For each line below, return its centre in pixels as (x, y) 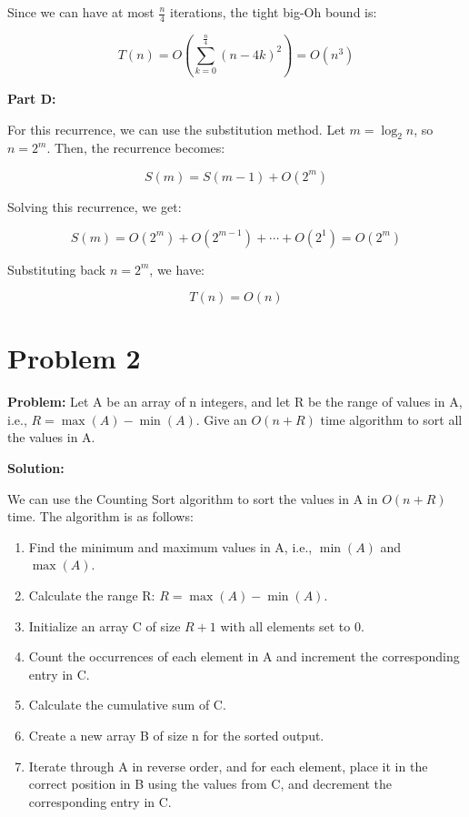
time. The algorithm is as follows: (100, 516)
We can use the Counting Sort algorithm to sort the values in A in (193, 498)
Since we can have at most (81, 12)
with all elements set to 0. (292, 625)
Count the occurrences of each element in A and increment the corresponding (244, 656)
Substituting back (57, 269)
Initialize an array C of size (105, 625)
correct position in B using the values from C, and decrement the (210, 784)
